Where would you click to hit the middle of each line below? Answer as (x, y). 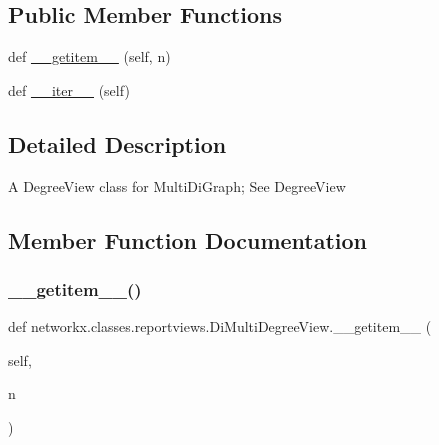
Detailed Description (117, 143)
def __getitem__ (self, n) (89, 56)
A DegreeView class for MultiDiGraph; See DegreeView (177, 185)
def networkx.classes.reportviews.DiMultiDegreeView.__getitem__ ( (220, 326)
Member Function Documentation (188, 239)
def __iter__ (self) (69, 89)
